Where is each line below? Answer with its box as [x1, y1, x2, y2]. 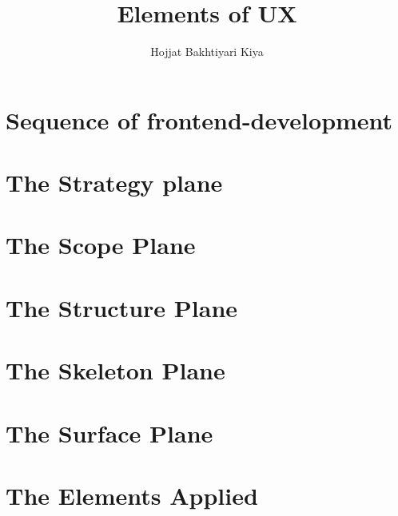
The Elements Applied [6, 478, 258, 511]
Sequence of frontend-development [6, 103, 393, 136]
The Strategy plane [6, 166, 223, 199]
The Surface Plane [6, 416, 213, 449]
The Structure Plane [6, 291, 238, 323]
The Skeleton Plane [6, 354, 225, 387]
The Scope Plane [6, 228, 196, 261]
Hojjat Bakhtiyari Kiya [150, 43, 264, 60]
